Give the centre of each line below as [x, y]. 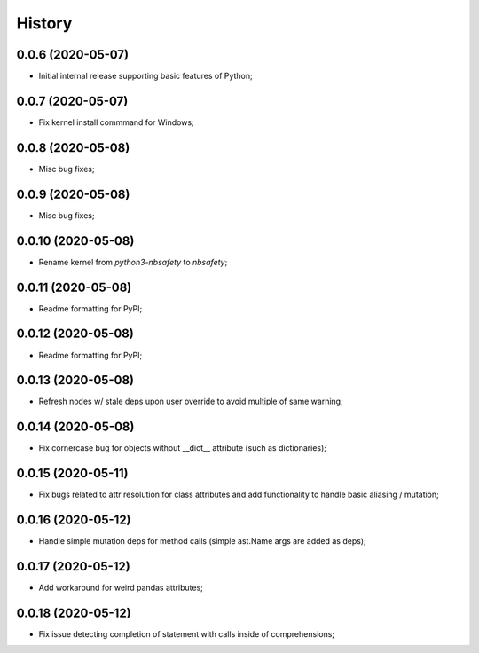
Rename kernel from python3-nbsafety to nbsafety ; [133, 262]
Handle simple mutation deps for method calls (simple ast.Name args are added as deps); [203, 541]
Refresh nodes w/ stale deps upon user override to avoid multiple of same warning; [191, 401]
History [44, 23]
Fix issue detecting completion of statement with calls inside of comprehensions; [187, 633]
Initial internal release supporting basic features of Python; [145, 76]
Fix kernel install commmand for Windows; [116, 122]
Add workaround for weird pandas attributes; [121, 588]
